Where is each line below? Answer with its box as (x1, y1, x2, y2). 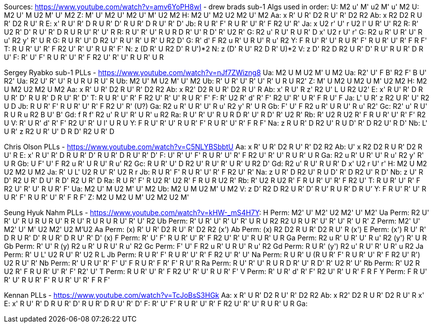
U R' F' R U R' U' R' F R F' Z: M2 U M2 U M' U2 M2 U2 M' (4, 193, 189, 201)
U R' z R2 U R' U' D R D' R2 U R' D (4, 127, 115, 136)
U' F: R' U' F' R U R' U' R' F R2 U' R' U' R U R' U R (4, 53, 164, 61)
